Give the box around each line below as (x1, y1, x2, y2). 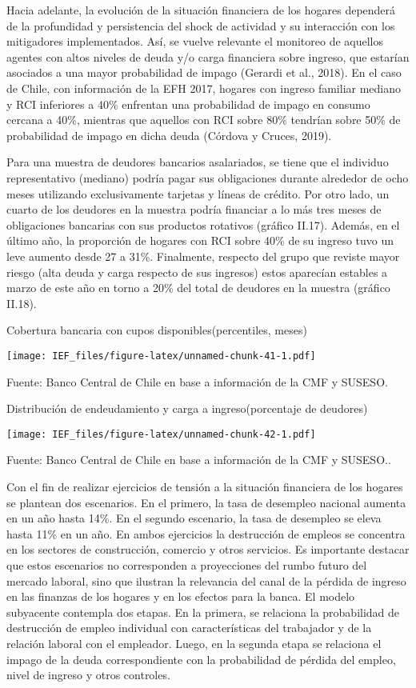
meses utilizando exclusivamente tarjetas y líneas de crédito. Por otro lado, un (6, 185, 390, 202)
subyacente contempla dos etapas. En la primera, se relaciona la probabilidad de (6, 603, 400, 620)
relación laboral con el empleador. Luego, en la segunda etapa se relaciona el (6, 634, 382, 651)
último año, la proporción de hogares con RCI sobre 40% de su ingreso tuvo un (6, 232, 394, 249)
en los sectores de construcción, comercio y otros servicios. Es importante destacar (6, 541, 410, 558)
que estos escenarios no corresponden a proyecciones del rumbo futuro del (6, 556, 367, 573)
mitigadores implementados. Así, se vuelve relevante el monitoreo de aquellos (6, 33, 384, 50)
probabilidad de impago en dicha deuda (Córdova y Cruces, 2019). (6, 126, 332, 143)
